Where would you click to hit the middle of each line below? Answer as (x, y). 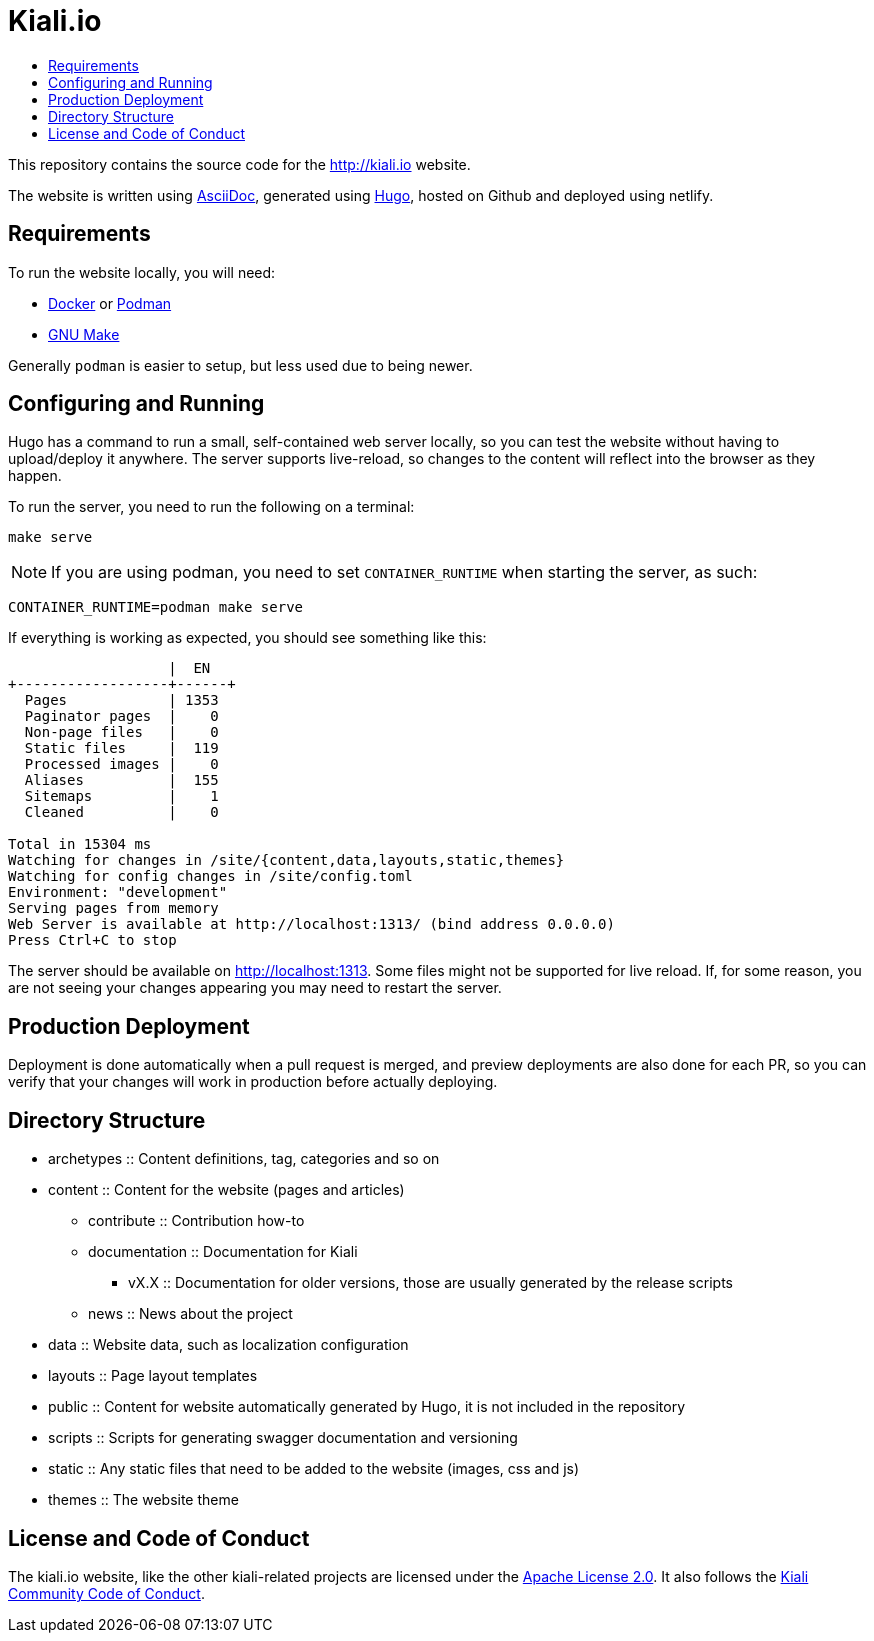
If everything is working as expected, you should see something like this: (247, 638)
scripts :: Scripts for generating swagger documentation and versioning (283, 1438)
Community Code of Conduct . (106, 1593)
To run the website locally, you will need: (142, 272)
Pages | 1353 (121, 700)
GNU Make (84, 334)
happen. (35, 476)
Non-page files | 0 (121, 732)
